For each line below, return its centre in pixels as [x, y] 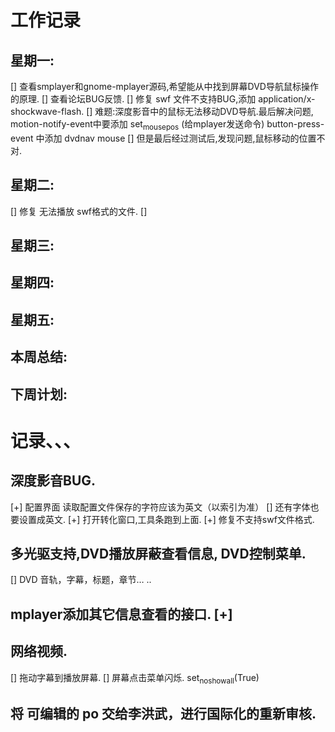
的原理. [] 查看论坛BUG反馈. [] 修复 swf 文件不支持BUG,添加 [133, 99]
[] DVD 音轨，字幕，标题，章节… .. [81, 580]
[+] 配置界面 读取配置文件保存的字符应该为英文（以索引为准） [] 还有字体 [160, 507]
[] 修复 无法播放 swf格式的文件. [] [79, 211]
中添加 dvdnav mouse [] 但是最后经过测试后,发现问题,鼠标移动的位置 [176, 138]
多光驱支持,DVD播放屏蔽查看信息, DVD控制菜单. [158, 553]
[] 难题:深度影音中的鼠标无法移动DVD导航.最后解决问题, [200, 111]
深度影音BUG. [53, 481]
